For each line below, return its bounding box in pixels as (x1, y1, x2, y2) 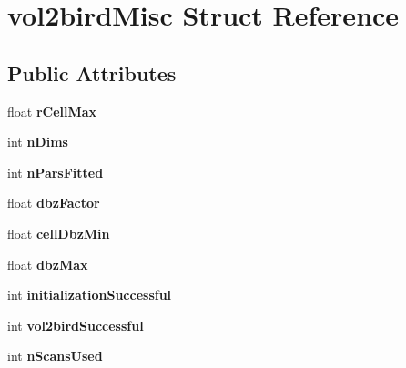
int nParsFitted (7, 162, 104, 181)
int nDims (7, 132, 68, 151)
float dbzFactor (7, 193, 100, 212)
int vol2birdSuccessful (7, 315, 144, 334)
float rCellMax (7, 101, 97, 120)
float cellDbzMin (7, 223, 110, 242)
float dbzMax (7, 254, 88, 273)
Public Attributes (7, 58, 177, 87)
